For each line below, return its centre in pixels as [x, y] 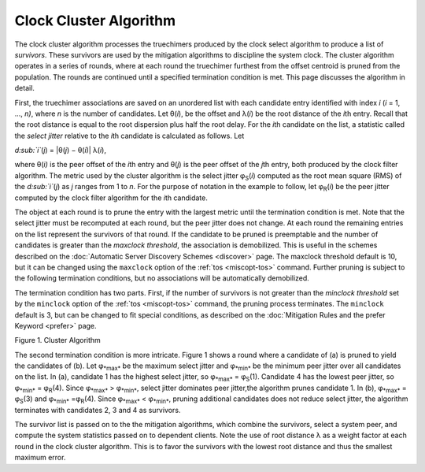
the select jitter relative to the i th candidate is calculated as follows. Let [129, 136]
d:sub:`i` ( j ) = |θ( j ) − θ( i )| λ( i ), [60, 151]
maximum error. [40, 458]
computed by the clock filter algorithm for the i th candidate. [111, 198]
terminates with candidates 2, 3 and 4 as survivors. [98, 410]
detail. [25, 88]
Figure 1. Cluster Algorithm [58, 340]
